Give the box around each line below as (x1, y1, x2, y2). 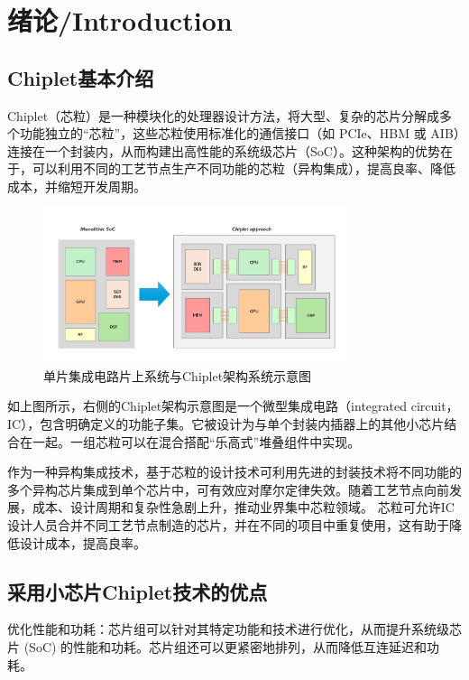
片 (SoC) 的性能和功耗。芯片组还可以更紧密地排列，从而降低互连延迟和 (7, 638, 428, 657)
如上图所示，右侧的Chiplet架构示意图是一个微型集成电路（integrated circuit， (7, 396, 459, 415)
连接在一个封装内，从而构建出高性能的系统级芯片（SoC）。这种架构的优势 (7, 141, 440, 160)
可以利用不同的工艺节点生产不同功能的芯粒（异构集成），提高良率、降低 (32, 159, 455, 178)
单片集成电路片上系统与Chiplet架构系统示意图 (43, 366, 312, 385)
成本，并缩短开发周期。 (7, 176, 146, 195)
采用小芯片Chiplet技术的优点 (7, 577, 268, 605)
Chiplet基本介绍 (7, 63, 154, 91)
